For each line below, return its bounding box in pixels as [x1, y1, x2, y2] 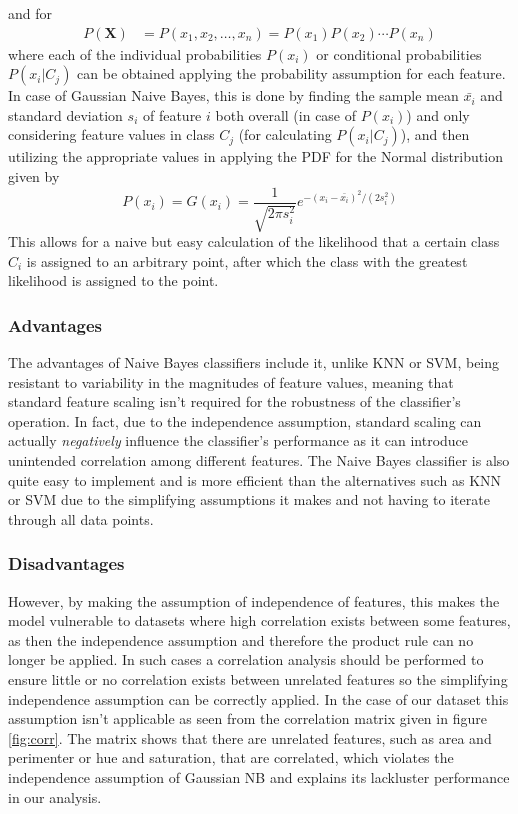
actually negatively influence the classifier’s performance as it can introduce [8, 430, 469, 451]
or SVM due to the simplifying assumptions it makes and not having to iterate [8, 489, 490, 510]
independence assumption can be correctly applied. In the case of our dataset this [8, 688, 509, 709]
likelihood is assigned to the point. [8, 270, 219, 291]
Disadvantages [8, 551, 125, 576]
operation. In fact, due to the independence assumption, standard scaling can [8, 410, 482, 431]
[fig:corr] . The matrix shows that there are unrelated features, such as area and [8, 727, 492, 748]
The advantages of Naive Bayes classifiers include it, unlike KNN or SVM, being [8, 352, 500, 373]
